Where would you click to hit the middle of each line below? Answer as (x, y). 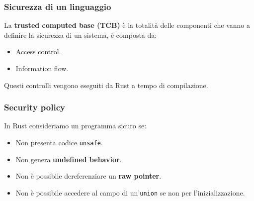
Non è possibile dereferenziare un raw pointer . (88, 176)
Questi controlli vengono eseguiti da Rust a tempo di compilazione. (106, 85)
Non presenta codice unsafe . (59, 142)
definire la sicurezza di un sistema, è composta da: (81, 35)
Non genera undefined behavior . (69, 159)
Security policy (35, 107)
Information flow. (42, 68)
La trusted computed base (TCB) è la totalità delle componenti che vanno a (127, 25)
